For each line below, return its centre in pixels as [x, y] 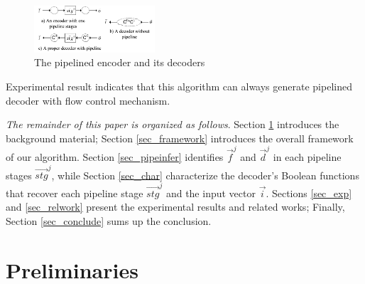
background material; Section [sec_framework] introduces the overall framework [180, 138]
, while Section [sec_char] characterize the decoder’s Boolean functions [205, 175]
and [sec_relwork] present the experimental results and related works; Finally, [175, 207]
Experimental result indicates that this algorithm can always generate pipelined [179, 86]
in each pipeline [307, 157]
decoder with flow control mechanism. [88, 100]
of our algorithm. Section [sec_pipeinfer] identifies [115, 157]
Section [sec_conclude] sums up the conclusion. [109, 220]
